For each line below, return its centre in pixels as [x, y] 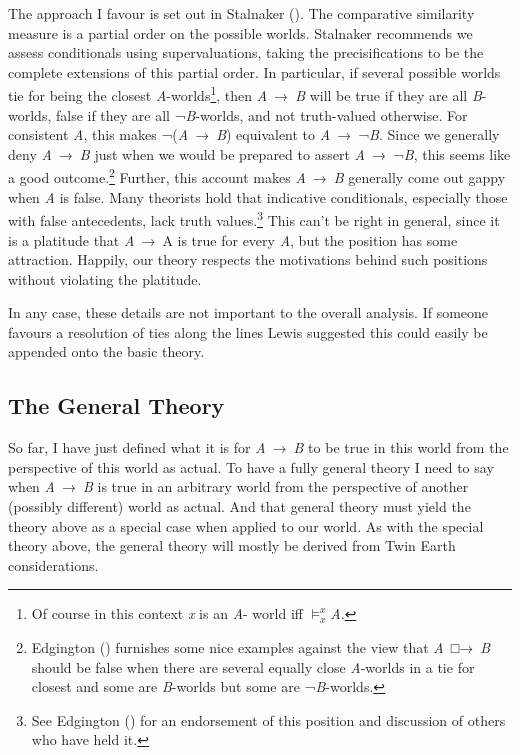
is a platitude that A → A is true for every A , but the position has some [233, 239]
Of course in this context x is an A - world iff [167, 613]
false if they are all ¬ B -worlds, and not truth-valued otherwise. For [261, 114]
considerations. [53, 564]
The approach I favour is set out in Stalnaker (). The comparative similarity [241, 13]
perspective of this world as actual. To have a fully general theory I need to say [251, 466]
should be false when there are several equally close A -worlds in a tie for [253, 666]
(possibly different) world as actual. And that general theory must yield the [239, 506]
